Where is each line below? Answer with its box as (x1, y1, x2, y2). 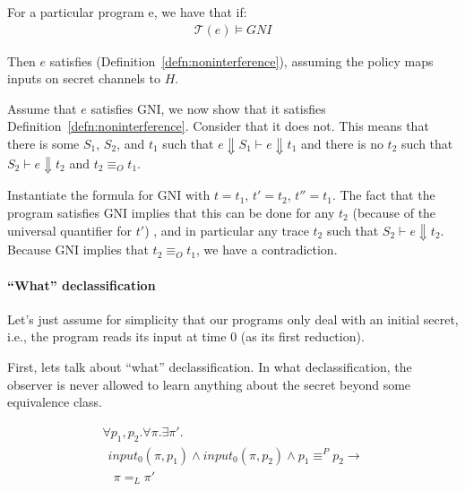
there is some (7, 134, 80, 152)
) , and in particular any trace (144, 220, 309, 239)
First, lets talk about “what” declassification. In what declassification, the (7, 357, 412, 375)
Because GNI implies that (7, 240, 149, 259)
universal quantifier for (7, 220, 133, 239)
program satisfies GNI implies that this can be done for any (7, 203, 335, 222)
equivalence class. (7, 392, 102, 411)
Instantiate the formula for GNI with (7, 185, 211, 204)
